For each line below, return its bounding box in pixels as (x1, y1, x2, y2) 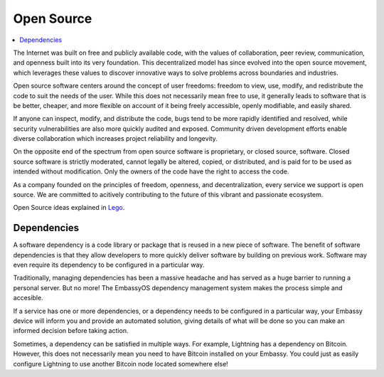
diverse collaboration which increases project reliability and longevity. (13, 134, 218, 143)
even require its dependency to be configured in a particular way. (13, 260, 205, 270)
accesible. (13, 294, 43, 302)
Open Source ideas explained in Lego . (13, 203, 125, 212)
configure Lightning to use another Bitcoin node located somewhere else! (13, 359, 229, 368)
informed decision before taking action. (13, 326, 129, 335)
